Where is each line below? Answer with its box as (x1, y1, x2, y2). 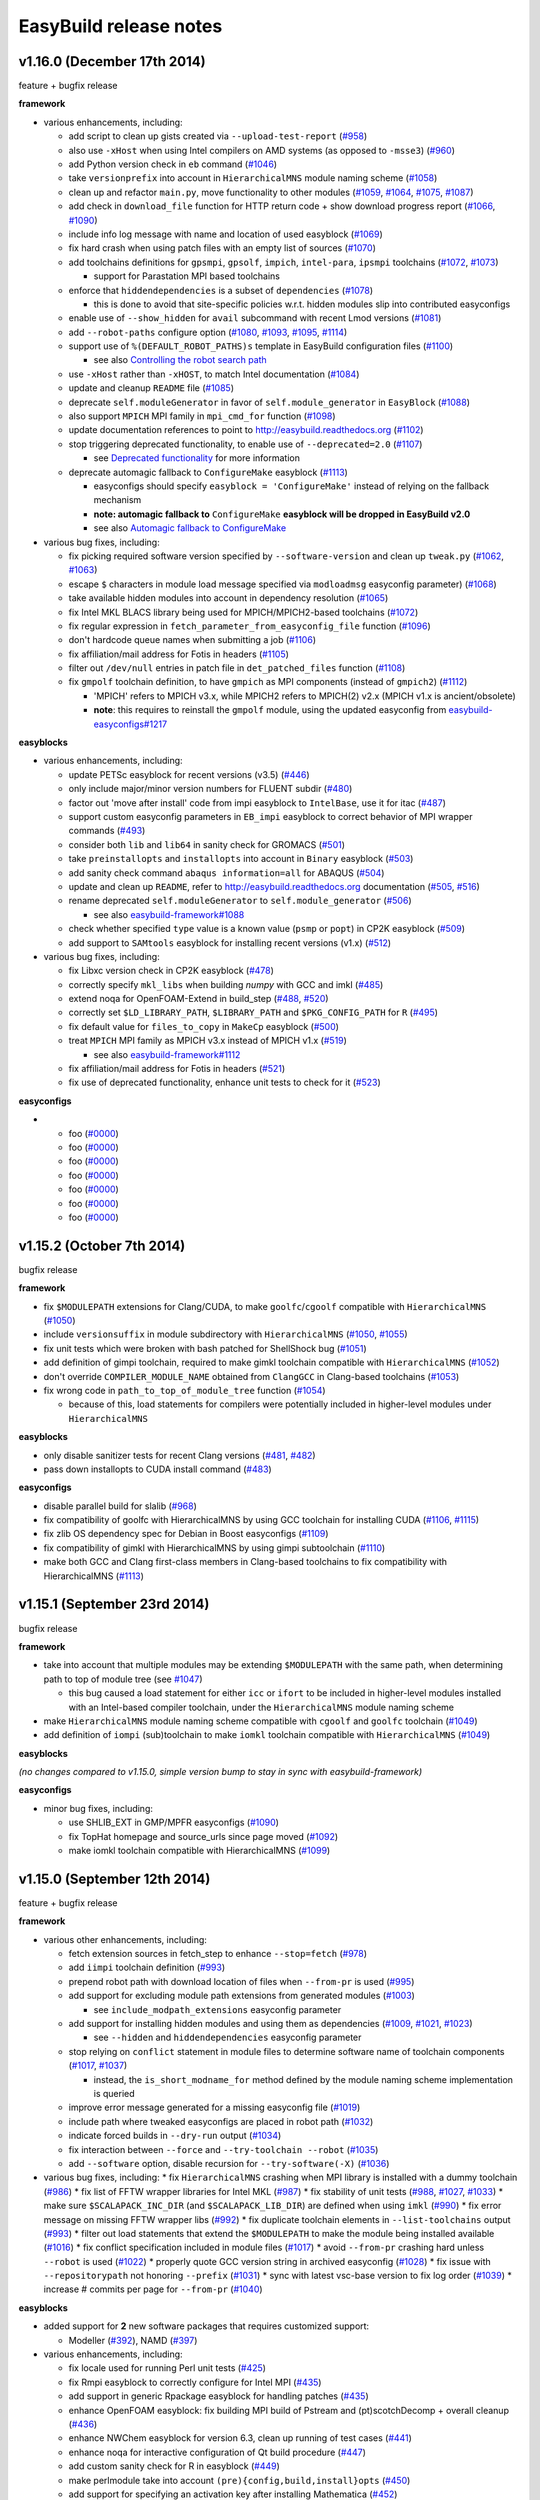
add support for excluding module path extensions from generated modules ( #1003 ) (68, 1990, 415, 2002)
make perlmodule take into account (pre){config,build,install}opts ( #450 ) (68, 2474, 411, 2486)
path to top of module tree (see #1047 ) (43, 1673, 204, 1685)
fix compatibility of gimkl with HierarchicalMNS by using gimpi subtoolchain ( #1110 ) (43, 1541, 386, 1554)
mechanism (93, 494, 142, 506)
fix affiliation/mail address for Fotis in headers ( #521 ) (68, 1063, 286, 1075)
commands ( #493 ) (68, 825, 146, 837)
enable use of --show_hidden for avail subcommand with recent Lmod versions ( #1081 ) (68, 312, 442, 324)
